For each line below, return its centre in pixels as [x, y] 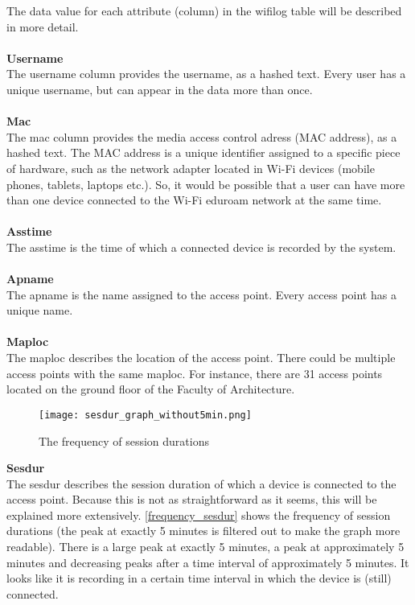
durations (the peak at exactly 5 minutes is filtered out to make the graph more [203, 531]
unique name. [40, 310]
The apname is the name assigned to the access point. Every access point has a [201, 294]
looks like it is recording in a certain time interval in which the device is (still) [199, 578]
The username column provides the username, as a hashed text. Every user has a [206, 74]
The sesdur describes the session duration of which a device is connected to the [201, 483]
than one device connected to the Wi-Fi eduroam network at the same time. [194, 200]
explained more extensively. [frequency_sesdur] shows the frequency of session [199, 514]
